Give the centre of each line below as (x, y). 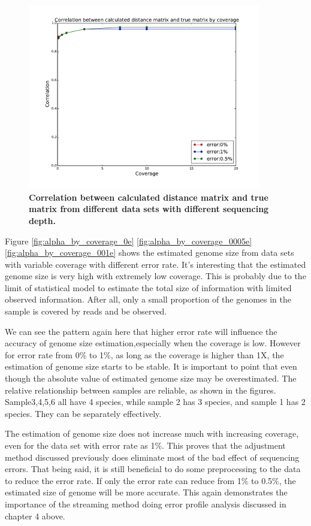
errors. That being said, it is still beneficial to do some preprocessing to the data (153, 469)
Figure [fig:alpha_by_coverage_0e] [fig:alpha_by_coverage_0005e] (129, 241)
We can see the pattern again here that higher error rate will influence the (141, 331)
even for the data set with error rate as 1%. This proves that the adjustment (145, 445)
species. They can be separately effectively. (83, 413)
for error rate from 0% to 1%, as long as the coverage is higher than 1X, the (144, 354)
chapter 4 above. (35, 516)
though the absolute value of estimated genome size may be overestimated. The (151, 378)
